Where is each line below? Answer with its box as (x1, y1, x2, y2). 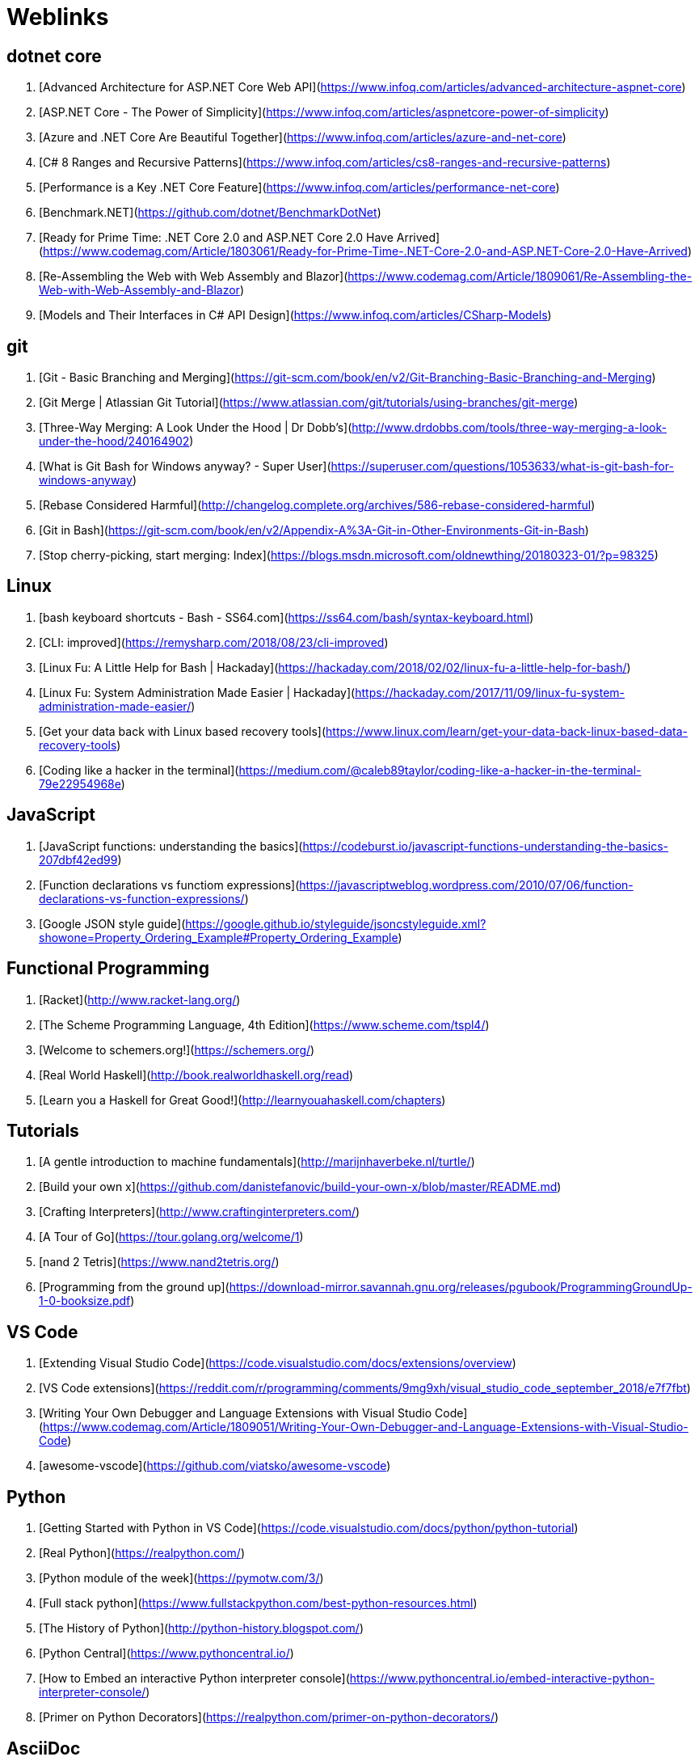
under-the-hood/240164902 (39, 434, 190, 449)
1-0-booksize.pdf (39, 1294, 131, 1308)
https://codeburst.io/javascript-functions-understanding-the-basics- (302, 838, 669, 853)
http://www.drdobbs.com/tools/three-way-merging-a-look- (352, 420, 667, 435)
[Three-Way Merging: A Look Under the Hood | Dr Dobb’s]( (39, 420, 352, 435)
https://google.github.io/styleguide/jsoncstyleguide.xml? (185, 916, 486, 931)
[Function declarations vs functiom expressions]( (39, 877, 300, 892)
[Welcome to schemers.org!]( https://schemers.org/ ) (39, 1042, 315, 1057)
